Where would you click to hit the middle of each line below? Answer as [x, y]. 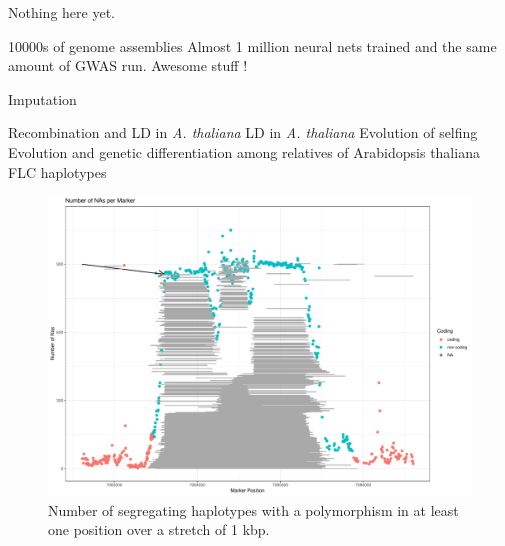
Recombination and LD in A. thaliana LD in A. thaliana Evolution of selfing [243, 132]
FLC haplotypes [57, 171]
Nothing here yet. [61, 12]
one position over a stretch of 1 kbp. [159, 529]
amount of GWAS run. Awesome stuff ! [128, 65]
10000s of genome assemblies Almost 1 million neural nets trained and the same [252, 45]
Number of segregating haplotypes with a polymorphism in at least [253, 509]
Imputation [42, 98]
